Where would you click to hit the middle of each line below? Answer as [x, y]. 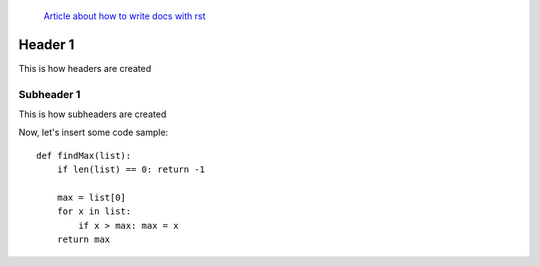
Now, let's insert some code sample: [93, 132]
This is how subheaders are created [92, 114]
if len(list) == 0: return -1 [130, 169]
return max [83, 239]
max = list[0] [91, 197]
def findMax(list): [84, 155]
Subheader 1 [49, 94]
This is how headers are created [85, 68]
